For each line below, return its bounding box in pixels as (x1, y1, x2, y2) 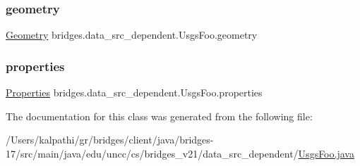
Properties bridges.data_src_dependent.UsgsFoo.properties (6, 85, 263, 100)
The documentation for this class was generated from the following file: (6, 108, 313, 123)
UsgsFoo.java (298, 146, 354, 160)
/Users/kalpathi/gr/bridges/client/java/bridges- (6, 132, 214, 147)
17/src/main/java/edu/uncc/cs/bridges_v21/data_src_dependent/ (6, 146, 299, 160)
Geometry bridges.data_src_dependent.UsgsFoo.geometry (6, 27, 258, 42)
